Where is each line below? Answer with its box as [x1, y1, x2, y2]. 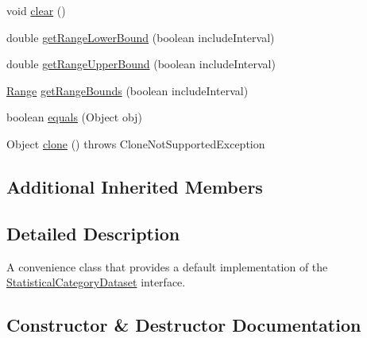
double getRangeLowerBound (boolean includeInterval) [6, 29, 275, 45]
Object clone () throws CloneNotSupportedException [6, 135, 265, 152]
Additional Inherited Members [6, 174, 263, 198]
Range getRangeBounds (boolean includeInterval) [6, 82, 249, 98]
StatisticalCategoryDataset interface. [6, 274, 186, 290]
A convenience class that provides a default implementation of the [6, 258, 328, 275]
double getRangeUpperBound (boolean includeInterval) [6, 56, 276, 72]
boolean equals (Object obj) [6, 109, 142, 125]
